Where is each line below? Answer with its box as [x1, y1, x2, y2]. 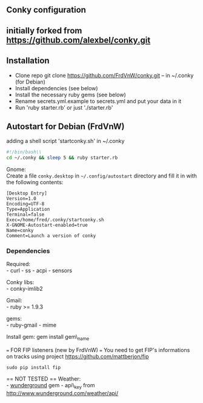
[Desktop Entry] [6, 190, 47, 196]
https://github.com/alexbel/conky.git [6, 35, 151, 45]
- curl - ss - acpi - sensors [6, 267, 73, 275]
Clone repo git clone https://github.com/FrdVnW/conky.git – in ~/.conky [15, 72, 194, 79]
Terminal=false [6, 211, 45, 218]
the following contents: [6, 179, 64, 186]
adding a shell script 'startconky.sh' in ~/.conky [6, 138, 125, 145]
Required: [6, 261, 31, 268]
